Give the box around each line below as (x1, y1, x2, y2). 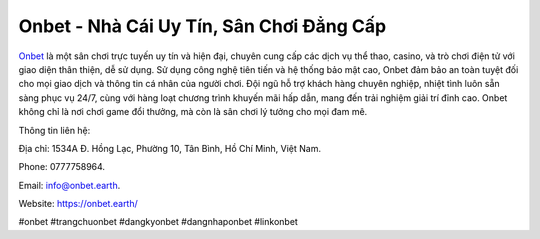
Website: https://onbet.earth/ (18, 198, 139, 210)
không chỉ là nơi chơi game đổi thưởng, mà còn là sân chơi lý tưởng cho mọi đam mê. (18, 106, 368, 118)
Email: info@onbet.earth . (18, 179, 121, 191)
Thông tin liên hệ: (18, 124, 91, 136)
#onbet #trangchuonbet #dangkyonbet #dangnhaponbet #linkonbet (18, 216, 299, 228)
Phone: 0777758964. (18, 161, 105, 173)
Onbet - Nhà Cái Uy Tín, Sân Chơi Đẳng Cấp (18, 15, 387, 37)
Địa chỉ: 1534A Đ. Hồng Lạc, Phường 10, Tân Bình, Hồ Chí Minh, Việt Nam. (18, 142, 322, 154)
